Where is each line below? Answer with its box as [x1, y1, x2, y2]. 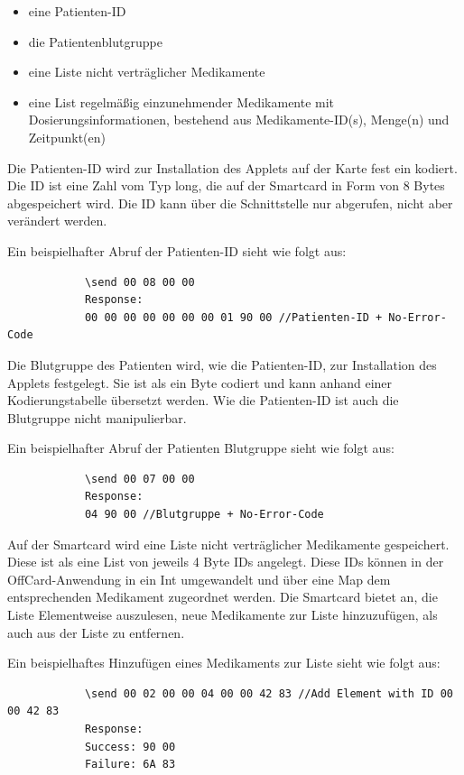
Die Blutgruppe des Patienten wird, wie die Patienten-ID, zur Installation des [7, 355, 437, 374]
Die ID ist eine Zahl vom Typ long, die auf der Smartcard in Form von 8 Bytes [7, 176, 445, 195]
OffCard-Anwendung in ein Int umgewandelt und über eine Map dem [7, 569, 391, 588]
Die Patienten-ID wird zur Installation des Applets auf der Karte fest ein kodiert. [7, 158, 458, 177]
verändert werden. [7, 211, 107, 230]
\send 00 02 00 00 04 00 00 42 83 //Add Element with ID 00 [84, 687, 453, 700]
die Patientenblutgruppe [28, 32, 162, 51]
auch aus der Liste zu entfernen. [7, 623, 185, 641]
